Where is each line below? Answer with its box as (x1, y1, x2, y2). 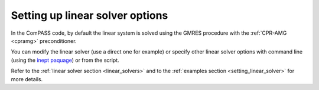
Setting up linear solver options (11, 9, 168, 22)
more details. (11, 75, 43, 82)
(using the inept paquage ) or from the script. (11, 56, 119, 64)
